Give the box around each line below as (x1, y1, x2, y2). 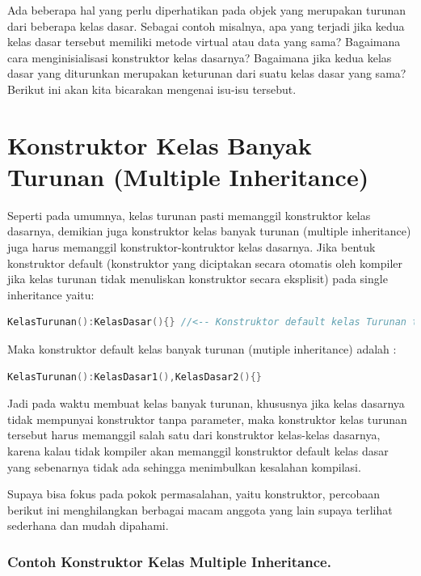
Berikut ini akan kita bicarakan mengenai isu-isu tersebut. (7, 80, 297, 97)
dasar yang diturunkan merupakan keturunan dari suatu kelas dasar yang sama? (7, 65, 406, 82)
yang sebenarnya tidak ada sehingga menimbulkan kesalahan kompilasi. (7, 458, 361, 475)
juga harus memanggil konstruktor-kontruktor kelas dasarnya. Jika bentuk (7, 239, 376, 256)
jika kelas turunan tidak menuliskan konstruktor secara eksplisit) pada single (7, 270, 388, 287)
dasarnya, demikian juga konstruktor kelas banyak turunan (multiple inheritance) (7, 222, 411, 239)
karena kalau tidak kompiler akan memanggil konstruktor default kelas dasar (7, 443, 389, 459)
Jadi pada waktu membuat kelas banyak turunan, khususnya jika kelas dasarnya (7, 395, 405, 412)
